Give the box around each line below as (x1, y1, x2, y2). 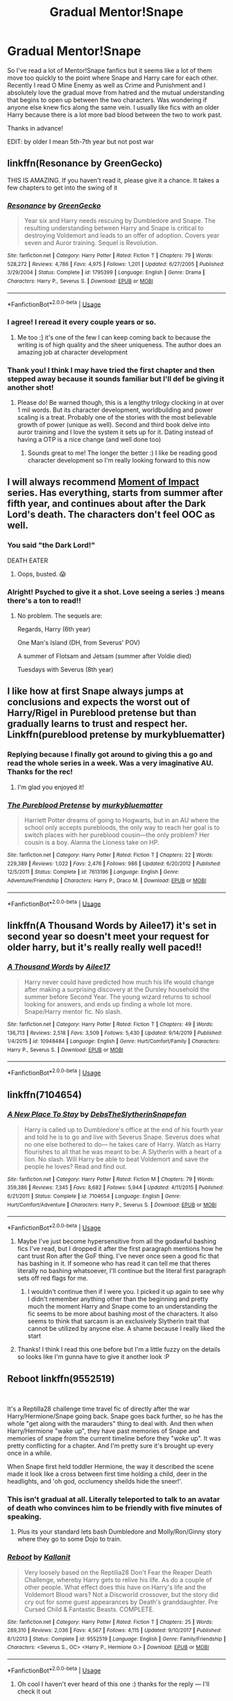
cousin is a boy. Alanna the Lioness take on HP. (24, 838, 159, 846)
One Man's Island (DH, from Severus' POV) (17, 638, 141, 647)
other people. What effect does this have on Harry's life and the (24, 1583, 207, 1591)
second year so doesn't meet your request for (7, 930, 209, 942)
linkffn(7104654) (7, 1088, 82, 1101)
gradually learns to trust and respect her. (7, 718, 188, 730)
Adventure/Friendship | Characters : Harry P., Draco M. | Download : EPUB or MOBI (7, 877, 207, 884)
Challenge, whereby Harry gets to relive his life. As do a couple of (24, 1575, 212, 1584)
